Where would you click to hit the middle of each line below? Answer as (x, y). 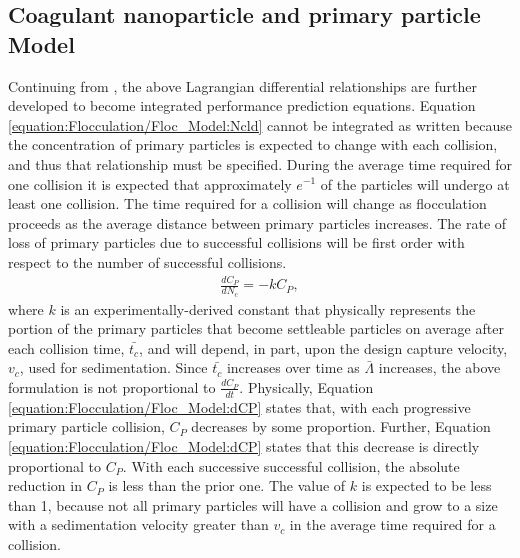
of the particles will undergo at (415, 183)
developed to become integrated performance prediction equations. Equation (242, 105)
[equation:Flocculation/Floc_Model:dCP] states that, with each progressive (239, 406)
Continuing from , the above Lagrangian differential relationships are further (242, 85)
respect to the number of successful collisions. (147, 261)
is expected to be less (426, 485)
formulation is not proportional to (112, 386)
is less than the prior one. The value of (227, 485)
